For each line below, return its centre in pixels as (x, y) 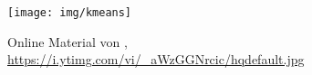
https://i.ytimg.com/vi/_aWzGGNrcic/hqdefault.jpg (156, 59)
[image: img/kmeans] (70, 12)
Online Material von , (68, 41)
